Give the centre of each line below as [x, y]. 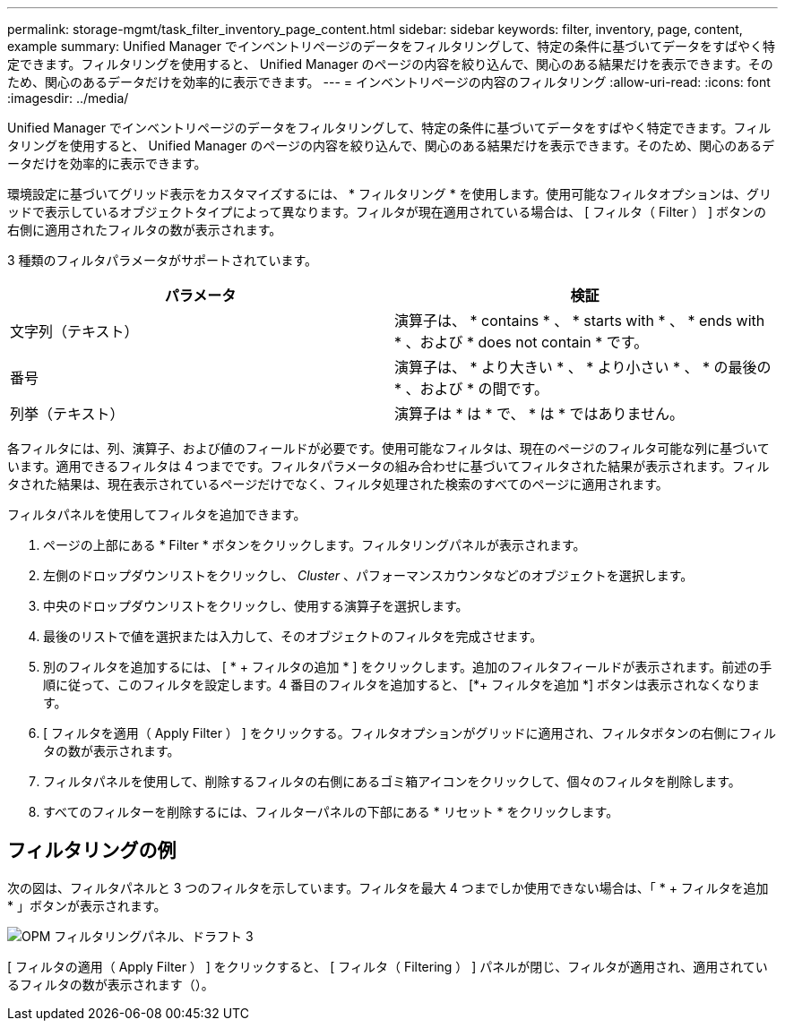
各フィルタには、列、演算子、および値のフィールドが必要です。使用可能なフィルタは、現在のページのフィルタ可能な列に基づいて [388, 448]
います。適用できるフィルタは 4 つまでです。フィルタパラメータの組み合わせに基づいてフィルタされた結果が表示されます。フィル [388, 466]
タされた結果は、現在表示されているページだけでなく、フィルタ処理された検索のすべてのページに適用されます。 [338, 484]
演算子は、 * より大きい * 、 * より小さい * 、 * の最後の [583, 367]
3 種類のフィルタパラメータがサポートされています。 [163, 260]
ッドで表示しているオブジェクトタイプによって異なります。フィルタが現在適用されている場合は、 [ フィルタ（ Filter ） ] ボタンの [387, 212]
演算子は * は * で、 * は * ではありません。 [539, 414]
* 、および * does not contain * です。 [522, 342]
